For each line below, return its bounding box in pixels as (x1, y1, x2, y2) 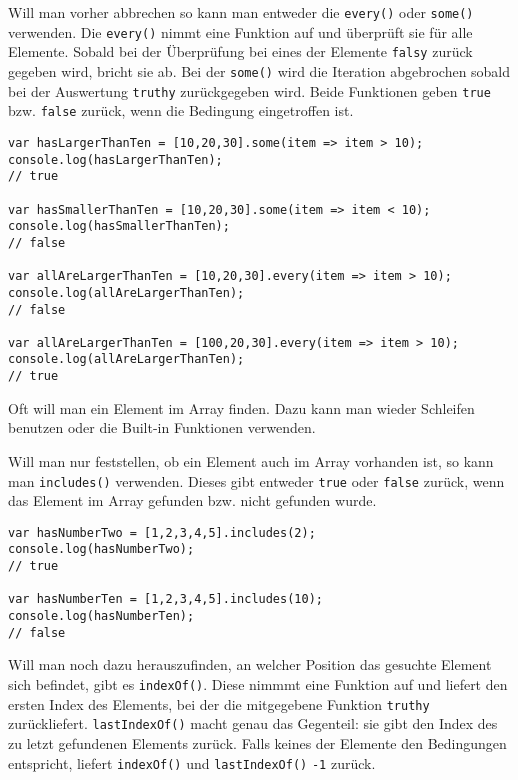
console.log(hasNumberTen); (8, 609, 195, 624)
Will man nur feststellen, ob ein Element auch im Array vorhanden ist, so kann (8, 450, 494, 471)
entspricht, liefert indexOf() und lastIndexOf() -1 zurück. (8, 752, 376, 773)
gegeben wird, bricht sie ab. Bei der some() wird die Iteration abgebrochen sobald (8, 60, 511, 81)
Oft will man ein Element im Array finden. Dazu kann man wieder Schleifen (8, 397, 475, 418)
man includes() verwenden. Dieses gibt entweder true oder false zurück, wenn (8, 470, 505, 491)
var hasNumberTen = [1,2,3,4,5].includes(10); (8, 592, 323, 607)
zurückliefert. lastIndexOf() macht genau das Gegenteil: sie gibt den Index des (8, 713, 498, 734)
